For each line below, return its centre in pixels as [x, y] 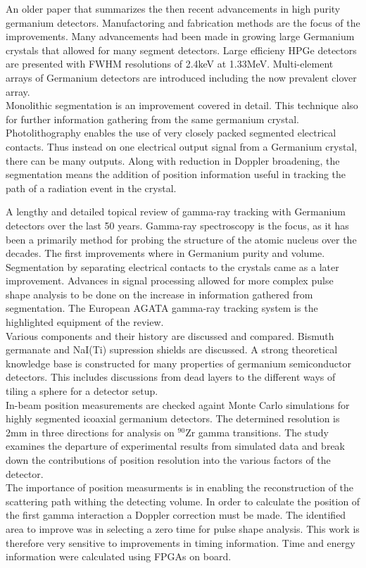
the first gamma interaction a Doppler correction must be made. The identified [176, 515]
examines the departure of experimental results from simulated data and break [175, 446]
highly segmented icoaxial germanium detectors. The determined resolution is [173, 418]
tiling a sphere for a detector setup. [82, 391]
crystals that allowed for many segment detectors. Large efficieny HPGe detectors [181, 50]
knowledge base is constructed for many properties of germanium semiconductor [178, 363]
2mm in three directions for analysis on [90, 432]
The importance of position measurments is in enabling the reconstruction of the [180, 487]
